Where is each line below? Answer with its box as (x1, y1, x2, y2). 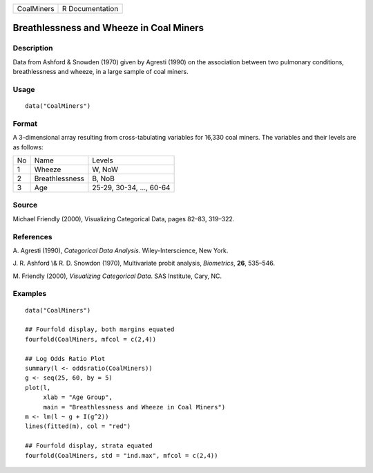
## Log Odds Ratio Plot (25, 355, 106, 362)
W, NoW (92, 165, 119, 174)
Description (12, 44, 53, 53)
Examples (12, 289, 47, 299)
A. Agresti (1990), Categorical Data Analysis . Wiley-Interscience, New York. (12, 246, 229, 254)
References (12, 232, 52, 241)
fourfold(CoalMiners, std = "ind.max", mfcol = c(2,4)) (25, 452, 218, 459)
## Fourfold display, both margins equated (25, 326, 175, 333)
